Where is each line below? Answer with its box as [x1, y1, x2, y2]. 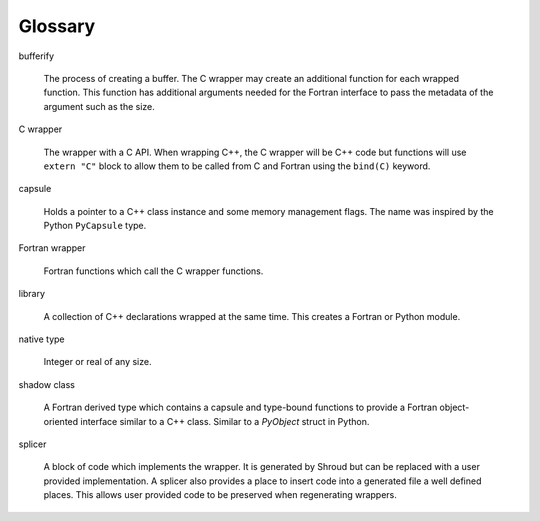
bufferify [18, 50, 55, 62]
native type [18, 333, 65, 345]
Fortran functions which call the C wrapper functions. [43, 265, 264, 277]
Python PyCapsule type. [43, 220, 147, 232]
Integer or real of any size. [43, 356, 152, 368]
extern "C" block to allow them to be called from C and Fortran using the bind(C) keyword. [43, 160, 431, 172]
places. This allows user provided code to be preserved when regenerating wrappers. [43, 489, 397, 501]
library [18, 288, 45, 300]
